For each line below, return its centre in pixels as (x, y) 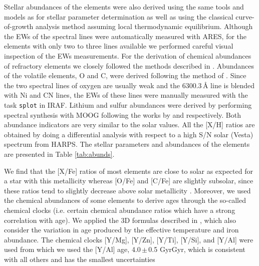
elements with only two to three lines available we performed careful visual (119, 46)
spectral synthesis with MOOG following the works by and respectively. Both (122, 114)
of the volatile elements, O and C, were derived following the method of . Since (125, 75)
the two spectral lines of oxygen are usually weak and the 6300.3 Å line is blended (129, 85)
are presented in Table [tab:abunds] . (59, 154)
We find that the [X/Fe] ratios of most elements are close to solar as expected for (128, 171)
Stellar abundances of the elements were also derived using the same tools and (124, 7)
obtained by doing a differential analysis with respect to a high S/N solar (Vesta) (129, 134)
